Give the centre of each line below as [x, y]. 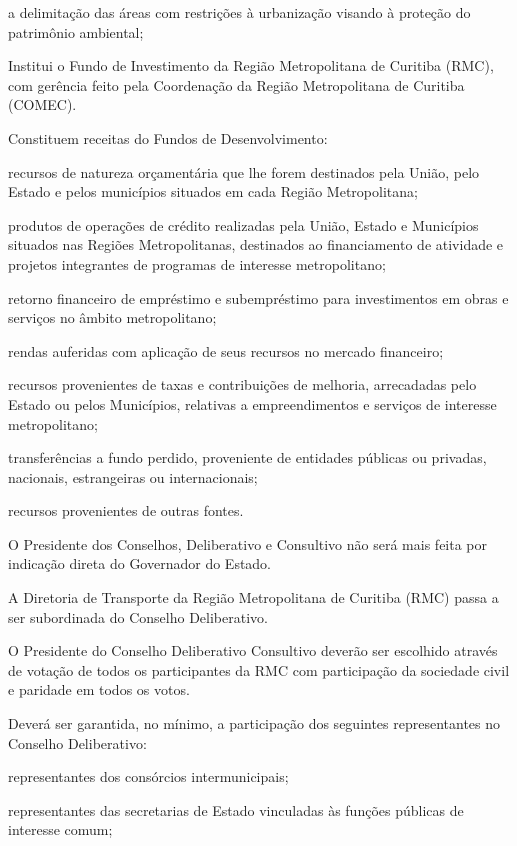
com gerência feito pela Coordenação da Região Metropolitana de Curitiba [236, 84]
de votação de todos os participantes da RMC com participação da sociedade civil [259, 669]
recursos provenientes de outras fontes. [126, 510]
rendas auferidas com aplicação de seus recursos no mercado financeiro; [226, 350]
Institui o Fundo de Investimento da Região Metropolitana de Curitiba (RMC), [251, 65]
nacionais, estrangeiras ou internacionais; [133, 476]
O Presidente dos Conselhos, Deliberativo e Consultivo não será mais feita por [248, 543]
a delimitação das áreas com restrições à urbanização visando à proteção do [239, 12]
